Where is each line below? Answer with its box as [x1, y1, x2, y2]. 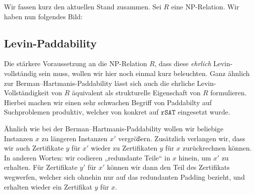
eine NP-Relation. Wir [171, 1, 239, 11]
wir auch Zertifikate [4, 143, 64, 153]
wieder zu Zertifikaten [91, 143, 158, 153]
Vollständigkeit [4, 87, 49, 98]
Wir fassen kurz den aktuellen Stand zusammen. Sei [4, 1, 162, 11]
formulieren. [210, 87, 247, 98]
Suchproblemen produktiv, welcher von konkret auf [4, 107, 159, 117]
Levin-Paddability [4, 35, 97, 50]
